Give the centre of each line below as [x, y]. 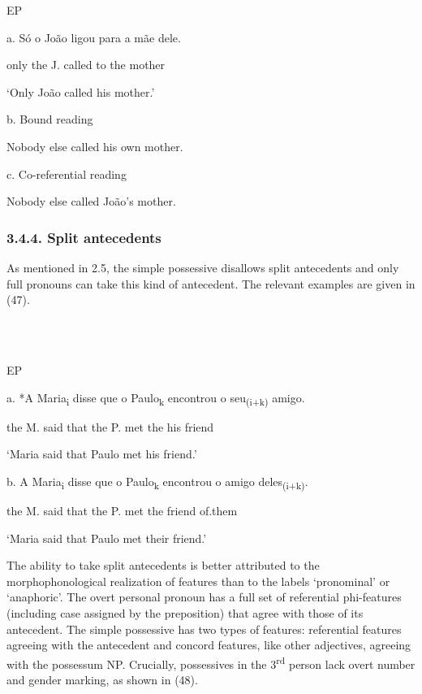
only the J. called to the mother [86, 65]
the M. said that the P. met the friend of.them [122, 510]
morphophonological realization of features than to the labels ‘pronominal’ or [198, 581]
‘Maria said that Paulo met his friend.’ [102, 454]
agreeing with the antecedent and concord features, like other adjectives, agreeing [209, 645]
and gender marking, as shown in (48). [102, 679]
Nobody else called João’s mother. [91, 201]
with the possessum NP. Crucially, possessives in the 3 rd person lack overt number [211, 662]
